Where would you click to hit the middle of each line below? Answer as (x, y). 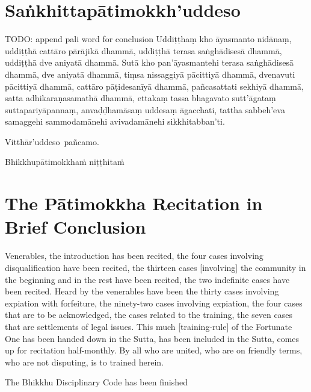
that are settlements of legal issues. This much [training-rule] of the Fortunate (149, 326)
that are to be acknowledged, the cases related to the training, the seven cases (149, 315)
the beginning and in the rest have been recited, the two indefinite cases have (147, 279)
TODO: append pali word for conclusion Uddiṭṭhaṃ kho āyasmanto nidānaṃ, (148, 39)
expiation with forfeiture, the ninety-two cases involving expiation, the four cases (154, 303)
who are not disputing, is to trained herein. (84, 362)
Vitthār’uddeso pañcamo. (52, 141)
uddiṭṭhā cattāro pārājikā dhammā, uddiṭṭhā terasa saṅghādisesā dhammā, (143, 50)
